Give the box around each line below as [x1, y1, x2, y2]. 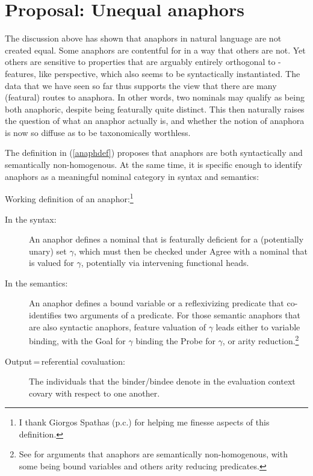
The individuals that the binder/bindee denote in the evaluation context [29, 375, 296, 388]
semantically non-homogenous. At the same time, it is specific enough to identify [5, 158, 303, 171]
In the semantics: [5, 276, 68, 289]
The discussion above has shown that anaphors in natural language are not [5, 32, 282, 45]
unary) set [29, 244, 67, 257]
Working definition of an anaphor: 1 [5, 191, 134, 205]
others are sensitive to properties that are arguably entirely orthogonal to [5, 55, 276, 68]
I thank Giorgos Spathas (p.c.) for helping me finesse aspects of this [19, 416, 270, 428]
